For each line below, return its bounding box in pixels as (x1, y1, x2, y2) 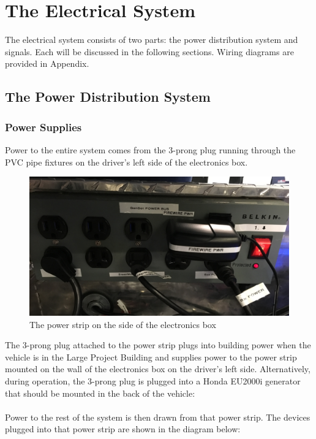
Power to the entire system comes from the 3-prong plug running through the (5, 143, 296, 156)
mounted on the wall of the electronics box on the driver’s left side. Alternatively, (5, 362, 310, 375)
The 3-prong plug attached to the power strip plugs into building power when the (5, 338, 311, 351)
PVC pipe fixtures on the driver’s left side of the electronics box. (5, 155, 248, 168)
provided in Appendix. (5, 57, 89, 70)
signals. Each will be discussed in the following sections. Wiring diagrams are (5, 45, 294, 58)
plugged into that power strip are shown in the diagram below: (5, 422, 241, 435)
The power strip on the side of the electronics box (29, 318, 216, 330)
